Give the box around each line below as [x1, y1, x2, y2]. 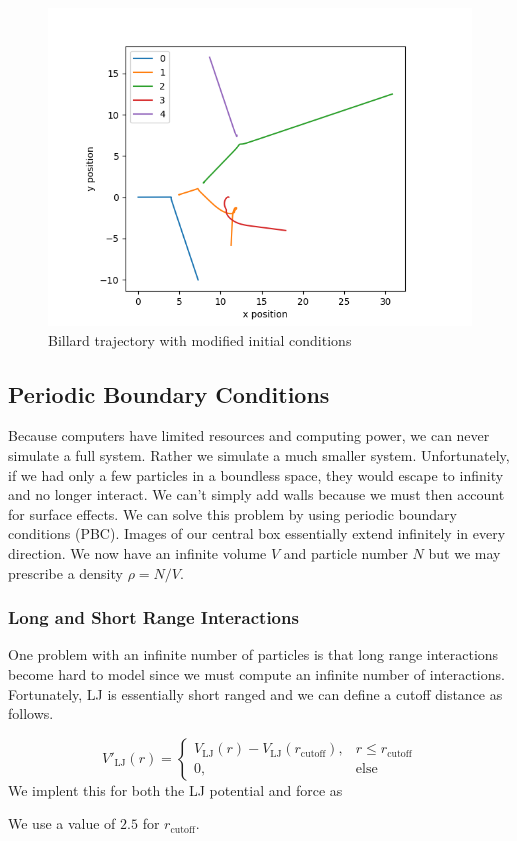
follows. [8, 703, 54, 724]
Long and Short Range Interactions [8, 605, 299, 630]
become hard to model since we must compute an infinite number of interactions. [8, 663, 505, 684]
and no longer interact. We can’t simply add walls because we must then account [8, 484, 505, 505]
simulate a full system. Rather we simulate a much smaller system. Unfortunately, [8, 444, 510, 465]
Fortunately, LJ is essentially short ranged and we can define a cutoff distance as [8, 683, 503, 704]
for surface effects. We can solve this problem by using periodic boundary [8, 503, 457, 524]
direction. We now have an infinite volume [8, 542, 267, 563]
